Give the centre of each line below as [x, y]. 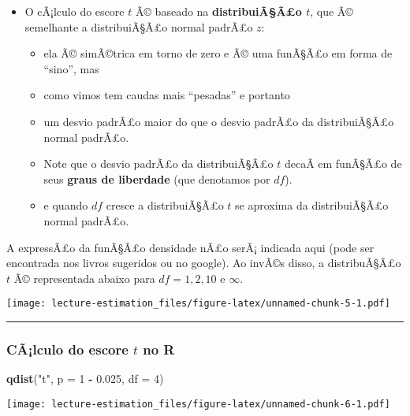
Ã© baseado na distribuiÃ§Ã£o [218, 11]
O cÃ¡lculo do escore [75, 11]
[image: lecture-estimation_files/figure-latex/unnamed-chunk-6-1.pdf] [198, 404]
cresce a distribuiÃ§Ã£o [165, 205]
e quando [66, 205]
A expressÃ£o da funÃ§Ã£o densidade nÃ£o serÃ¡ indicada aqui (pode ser [190, 247]
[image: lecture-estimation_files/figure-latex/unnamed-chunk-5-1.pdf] [198, 304]
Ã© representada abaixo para [84, 278]
